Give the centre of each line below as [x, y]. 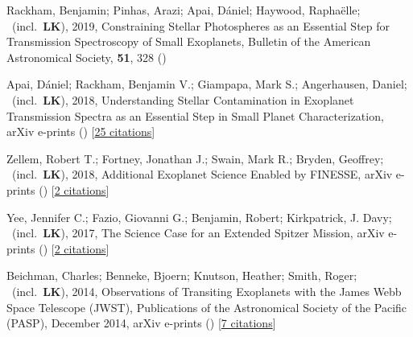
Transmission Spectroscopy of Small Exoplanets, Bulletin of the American [189, 41]
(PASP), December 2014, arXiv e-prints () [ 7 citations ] [141, 323]
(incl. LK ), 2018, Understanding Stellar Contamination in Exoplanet [183, 99]
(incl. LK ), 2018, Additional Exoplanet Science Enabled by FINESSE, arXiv [202, 174]
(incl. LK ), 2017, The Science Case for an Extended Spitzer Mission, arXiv [198, 233]
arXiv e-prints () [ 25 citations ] [81, 132]
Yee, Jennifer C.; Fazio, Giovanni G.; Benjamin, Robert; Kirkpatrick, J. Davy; [199, 217]
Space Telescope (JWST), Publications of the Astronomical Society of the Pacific [207, 307]
